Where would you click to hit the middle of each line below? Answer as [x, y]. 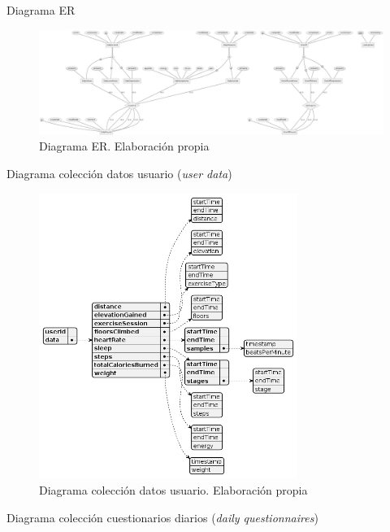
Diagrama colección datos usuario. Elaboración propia [173, 490]
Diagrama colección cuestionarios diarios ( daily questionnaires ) [162, 517]
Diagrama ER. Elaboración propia [124, 146]
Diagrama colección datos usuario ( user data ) [119, 173]
